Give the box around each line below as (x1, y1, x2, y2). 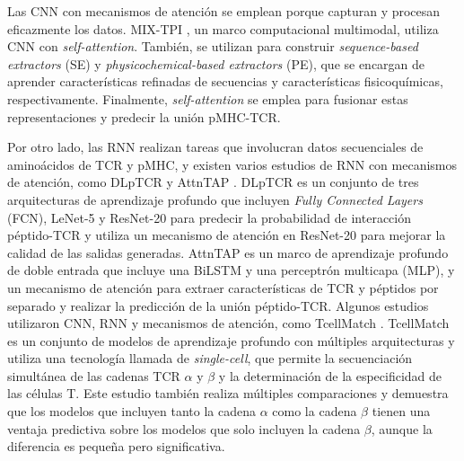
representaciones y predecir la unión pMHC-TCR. (7, 107, 281, 126)
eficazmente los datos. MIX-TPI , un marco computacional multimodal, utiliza (7, 19, 439, 38)
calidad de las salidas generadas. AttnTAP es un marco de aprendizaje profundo (7, 243, 449, 262)
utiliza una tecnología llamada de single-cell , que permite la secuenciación (7, 349, 413, 368)
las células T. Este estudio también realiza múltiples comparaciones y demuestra (7, 384, 449, 403)
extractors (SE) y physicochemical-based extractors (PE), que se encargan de (7, 54, 425, 73)
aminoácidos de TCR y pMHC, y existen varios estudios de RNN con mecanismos (7, 155, 458, 173)
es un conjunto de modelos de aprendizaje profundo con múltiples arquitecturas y (7, 331, 455, 350)
